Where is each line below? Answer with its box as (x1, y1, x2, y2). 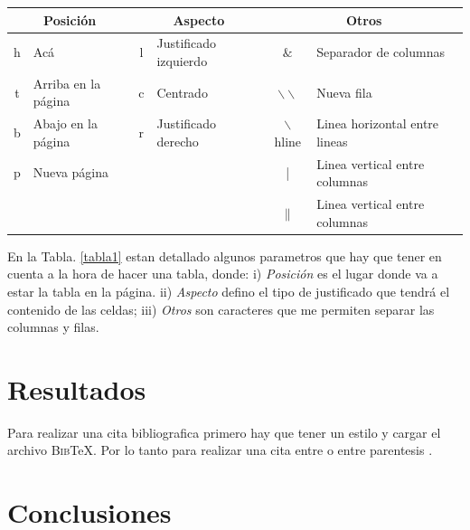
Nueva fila (316, 82, 372, 101)
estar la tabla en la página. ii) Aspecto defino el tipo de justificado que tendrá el (7, 281, 450, 300)
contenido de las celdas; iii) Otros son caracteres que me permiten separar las (7, 299, 435, 318)
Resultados (7, 370, 146, 407)
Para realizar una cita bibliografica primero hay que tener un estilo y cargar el (7, 422, 441, 441)
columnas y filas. (7, 317, 99, 336)
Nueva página (33, 163, 109, 182)
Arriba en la (33, 73, 101, 92)
